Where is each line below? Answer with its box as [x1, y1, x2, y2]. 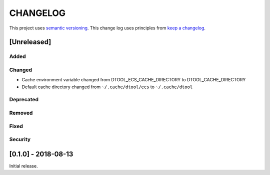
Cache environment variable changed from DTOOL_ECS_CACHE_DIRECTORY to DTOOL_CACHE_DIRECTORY [21, 77, 246, 83]
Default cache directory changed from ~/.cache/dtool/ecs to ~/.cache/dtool [21, 84, 193, 90]
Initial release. [9, 163, 38, 169]
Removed [9, 109, 33, 116]
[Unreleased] [9, 38, 51, 46]
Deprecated [9, 96, 39, 103]
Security [9, 136, 31, 143]
